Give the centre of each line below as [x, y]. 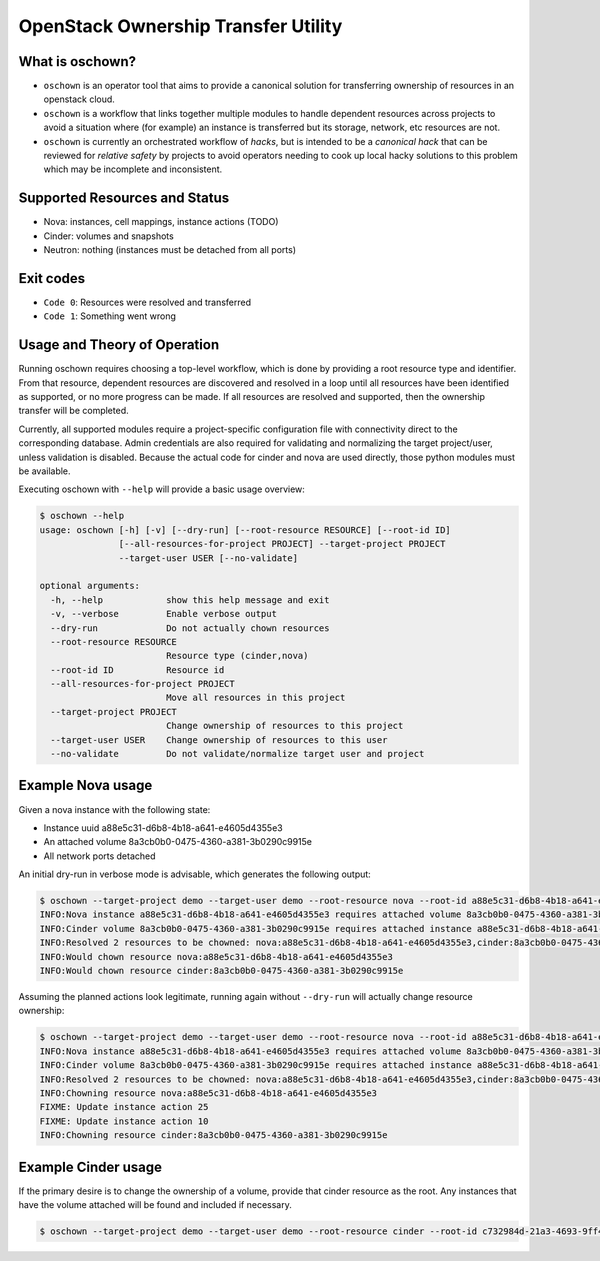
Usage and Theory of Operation [119, 345]
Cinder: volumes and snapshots [108, 236]
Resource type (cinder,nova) [237, 656]
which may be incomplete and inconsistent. [133, 169]
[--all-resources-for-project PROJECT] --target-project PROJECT [282, 544]
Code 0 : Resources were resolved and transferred [147, 302]
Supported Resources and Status [124, 198]
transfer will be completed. [73, 411]
